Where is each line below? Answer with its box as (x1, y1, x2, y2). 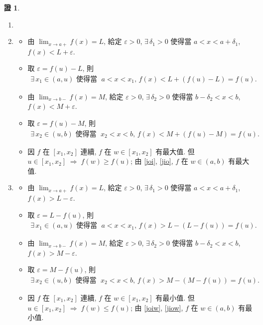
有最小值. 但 (155, 292, 195, 303)
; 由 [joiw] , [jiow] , (130, 302, 183, 313)
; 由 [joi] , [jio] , (130, 156, 173, 166)
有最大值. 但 (155, 146, 195, 156)
